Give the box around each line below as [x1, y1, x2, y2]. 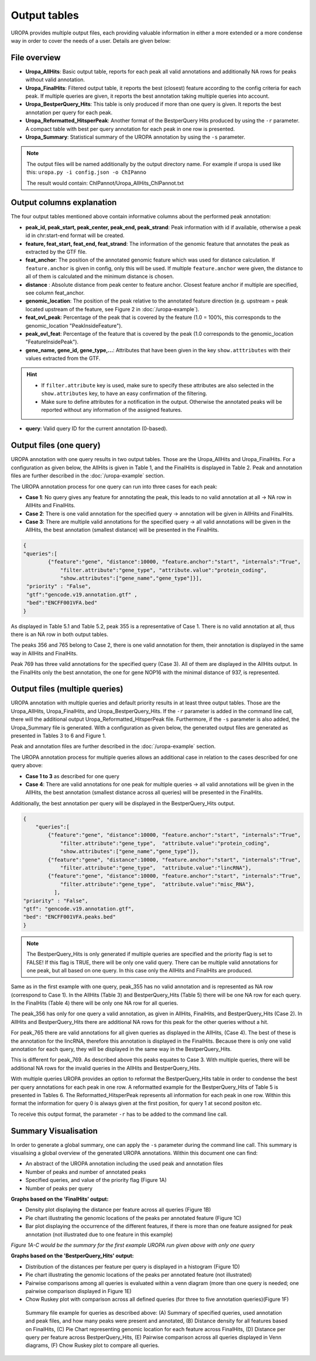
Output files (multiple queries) [11, 684, 123, 694]
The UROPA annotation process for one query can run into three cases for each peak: [11, 483, 218, 490]
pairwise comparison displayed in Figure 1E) [25, 1287, 132, 1294]
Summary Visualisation [11, 1126, 98, 1136]
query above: [11, 762, 43, 769]
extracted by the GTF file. [25, 249, 87, 255]
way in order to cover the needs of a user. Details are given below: [11, 37, 171, 44]
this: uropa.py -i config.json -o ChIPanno [26, 169, 146, 176]
